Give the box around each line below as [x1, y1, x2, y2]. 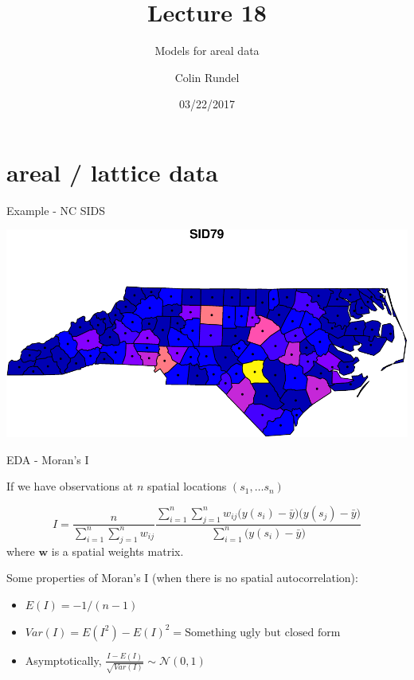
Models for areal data [154, 42, 260, 59]
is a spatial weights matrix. [51, 542, 184, 559]
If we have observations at [6, 478, 134, 494]
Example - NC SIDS [6, 201, 106, 218]
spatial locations [146, 478, 227, 494]
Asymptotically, [25, 651, 102, 668]
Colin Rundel [174, 68, 240, 85]
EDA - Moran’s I [6, 451, 89, 467]
